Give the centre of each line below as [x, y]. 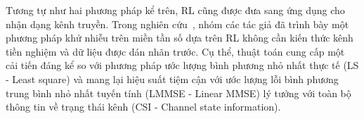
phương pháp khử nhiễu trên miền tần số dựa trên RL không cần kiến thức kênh [180, 38]
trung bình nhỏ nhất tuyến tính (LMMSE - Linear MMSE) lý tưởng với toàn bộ [178, 93]
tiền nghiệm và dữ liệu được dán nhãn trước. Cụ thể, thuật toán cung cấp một [175, 51]
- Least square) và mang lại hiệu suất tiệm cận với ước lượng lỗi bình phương [172, 79]
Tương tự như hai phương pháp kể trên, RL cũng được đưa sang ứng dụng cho [175, 10]
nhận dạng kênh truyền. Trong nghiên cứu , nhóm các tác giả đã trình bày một [177, 24]
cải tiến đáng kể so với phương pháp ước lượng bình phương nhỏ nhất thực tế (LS [182, 65]
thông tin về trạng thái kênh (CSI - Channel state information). [143, 107]
